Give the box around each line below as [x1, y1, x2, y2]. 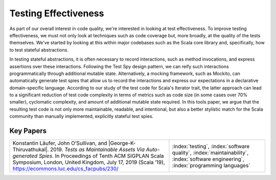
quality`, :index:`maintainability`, [172, 149, 249, 157]
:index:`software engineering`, [172, 156, 245, 163]
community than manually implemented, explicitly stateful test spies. [9, 113, 154, 119]
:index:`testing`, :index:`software [172, 143, 250, 150]
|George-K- [108, 140, 136, 147]
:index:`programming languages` [172, 162, 250, 169]
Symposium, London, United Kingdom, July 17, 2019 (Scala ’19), [12, 159, 166, 166]
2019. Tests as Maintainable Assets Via [50, 146, 145, 153]
